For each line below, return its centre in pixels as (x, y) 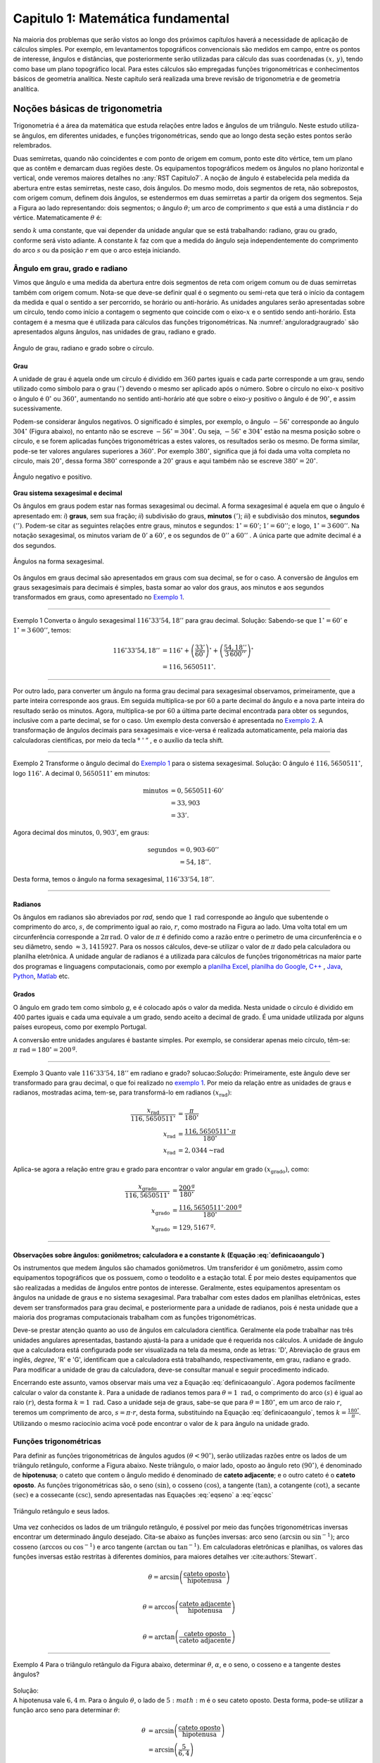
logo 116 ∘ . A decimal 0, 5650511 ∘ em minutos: (82, 773)
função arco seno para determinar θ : (66, 1710)
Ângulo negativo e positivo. (53, 477)
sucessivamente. (38, 408)
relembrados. (32, 145)
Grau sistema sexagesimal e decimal (68, 493)
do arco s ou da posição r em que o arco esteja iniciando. (97, 250)
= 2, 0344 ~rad (201, 1151)
